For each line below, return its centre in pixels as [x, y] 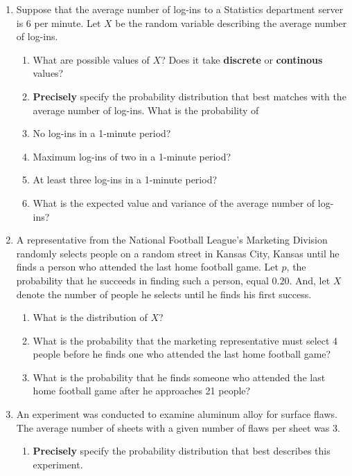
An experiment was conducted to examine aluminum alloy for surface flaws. [177, 414]
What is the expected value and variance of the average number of [174, 202]
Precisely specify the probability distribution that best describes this [182, 451]
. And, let [310, 280]
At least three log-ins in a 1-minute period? [125, 180]
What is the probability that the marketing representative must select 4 [185, 340]
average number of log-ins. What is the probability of [146, 110]
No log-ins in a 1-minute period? [102, 133]
